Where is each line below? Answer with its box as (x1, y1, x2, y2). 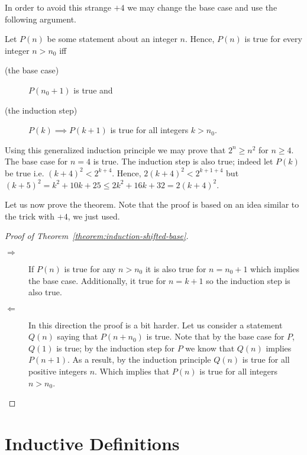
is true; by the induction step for (56, 341, 174, 354)
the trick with (5, 209, 55, 222)
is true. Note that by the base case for (146, 330, 285, 343)
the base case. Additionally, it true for (28, 274, 166, 286)
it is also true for (145, 262, 206, 275)
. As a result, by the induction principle (67, 353, 211, 366)
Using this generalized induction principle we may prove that (5, 143, 226, 156)
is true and (73, 83, 113, 96)
